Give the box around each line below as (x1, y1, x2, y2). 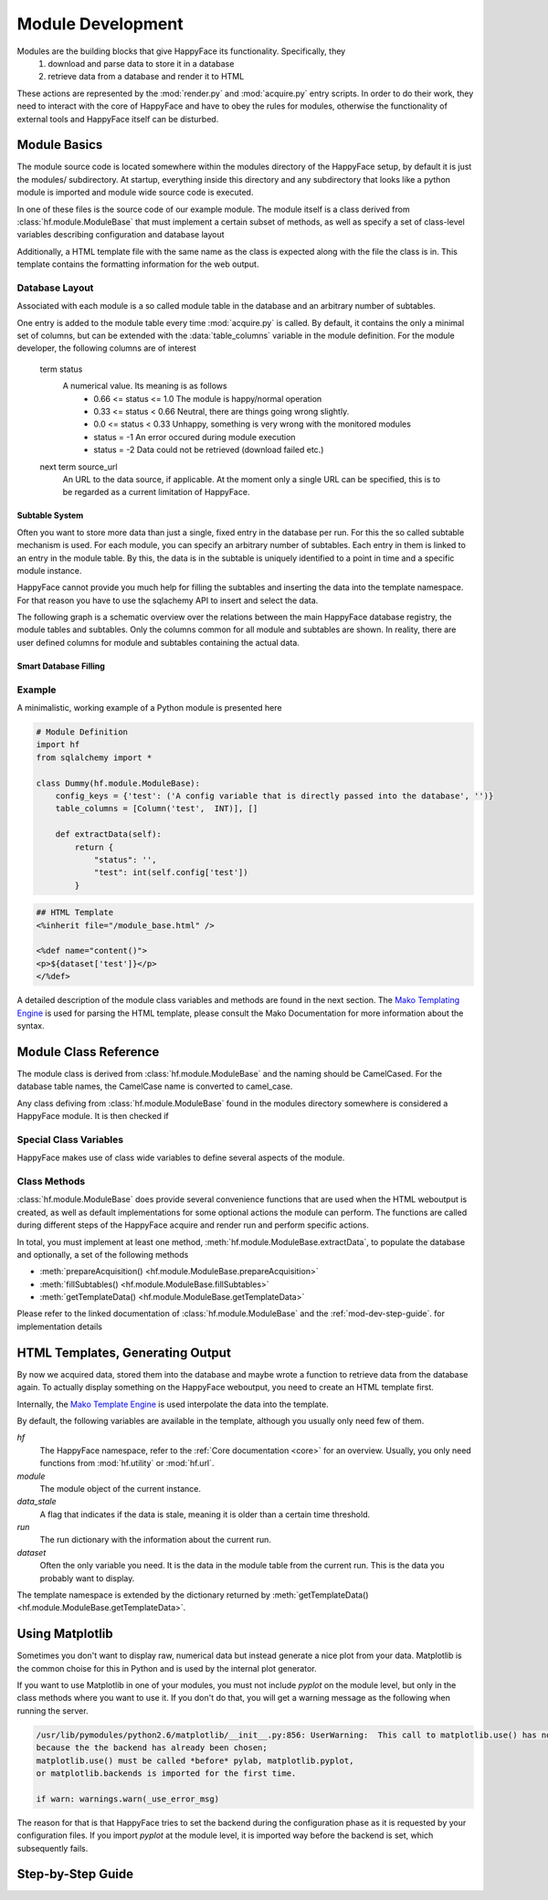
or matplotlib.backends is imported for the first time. (36, 1768, 297, 1779)
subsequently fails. (16, 1842, 89, 1853)
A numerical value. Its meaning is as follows (62, 380, 227, 392)
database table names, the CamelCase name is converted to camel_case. (16, 1081, 293, 1092)
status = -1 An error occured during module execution (93, 431, 296, 442)
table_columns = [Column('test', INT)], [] (55, 804, 258, 814)
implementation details (16, 1321, 102, 1332)
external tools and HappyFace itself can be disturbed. (16, 113, 219, 124)
